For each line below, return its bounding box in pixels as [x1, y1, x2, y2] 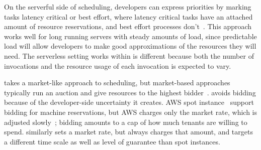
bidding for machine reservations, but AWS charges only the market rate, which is [4, 106, 257, 117]
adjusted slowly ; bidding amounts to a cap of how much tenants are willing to [4, 116, 247, 127]
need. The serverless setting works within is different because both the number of [4, 50, 254, 61]
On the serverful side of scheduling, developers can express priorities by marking [4, 2, 251, 12]
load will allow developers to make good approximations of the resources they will [4, 41, 256, 51]
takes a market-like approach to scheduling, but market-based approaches [4, 77, 230, 88]
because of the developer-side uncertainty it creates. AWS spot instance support [4, 97, 254, 107]
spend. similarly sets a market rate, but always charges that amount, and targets [4, 126, 253, 137]
